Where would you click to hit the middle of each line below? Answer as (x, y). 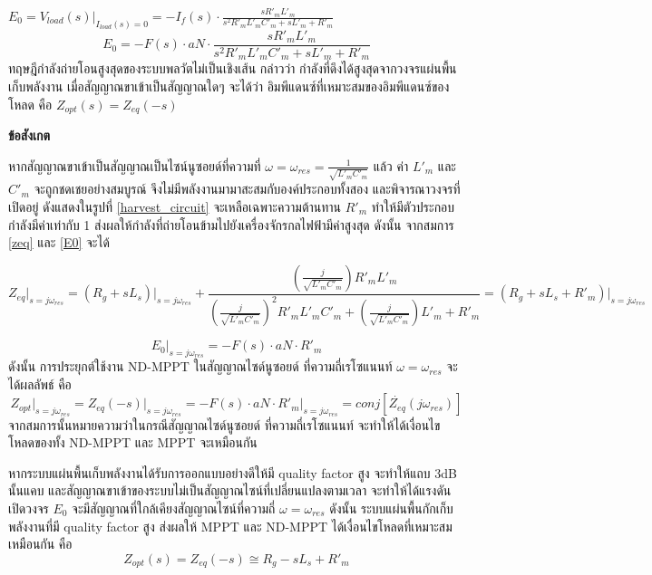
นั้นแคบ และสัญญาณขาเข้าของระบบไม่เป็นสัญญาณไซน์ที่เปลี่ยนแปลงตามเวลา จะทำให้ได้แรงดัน (230, 490)
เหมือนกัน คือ (40, 544)
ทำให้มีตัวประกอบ (413, 206)
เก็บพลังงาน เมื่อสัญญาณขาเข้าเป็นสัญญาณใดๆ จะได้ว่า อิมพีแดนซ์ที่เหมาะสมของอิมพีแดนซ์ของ (229, 86)
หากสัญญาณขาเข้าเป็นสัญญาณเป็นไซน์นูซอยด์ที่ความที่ (135, 165)
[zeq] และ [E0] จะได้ (59, 242)
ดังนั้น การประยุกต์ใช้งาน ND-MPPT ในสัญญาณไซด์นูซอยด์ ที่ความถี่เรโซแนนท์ (200, 366)
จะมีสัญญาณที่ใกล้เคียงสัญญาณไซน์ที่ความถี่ (174, 508)
